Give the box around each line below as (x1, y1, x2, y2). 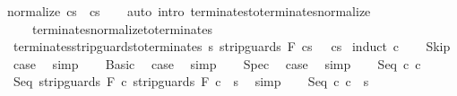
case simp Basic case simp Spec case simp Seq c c (13, 54, 421, 73)
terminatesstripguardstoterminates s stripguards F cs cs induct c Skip (13, 37, 451, 56)
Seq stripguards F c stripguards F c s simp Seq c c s (13, 72, 369, 91)
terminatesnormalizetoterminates (31, 19, 212, 38)
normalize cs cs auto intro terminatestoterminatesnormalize (7, 2, 371, 20)
